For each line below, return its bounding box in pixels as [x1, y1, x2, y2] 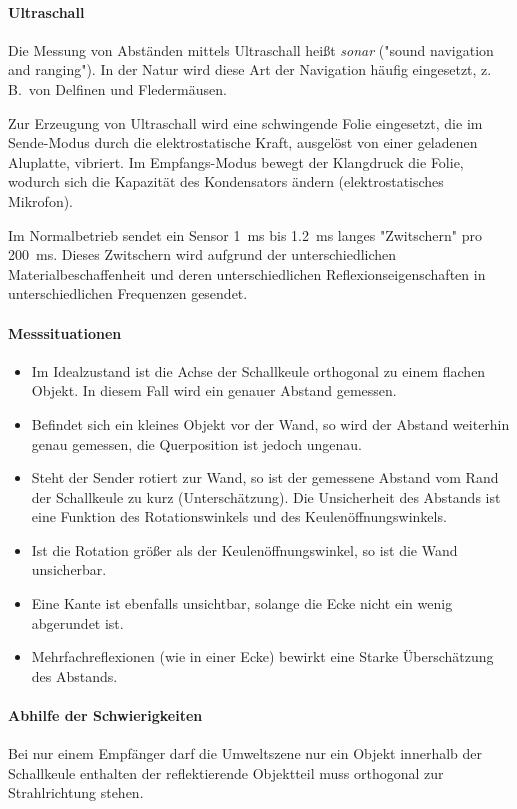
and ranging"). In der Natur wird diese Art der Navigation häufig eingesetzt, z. [8, 59, 492, 80]
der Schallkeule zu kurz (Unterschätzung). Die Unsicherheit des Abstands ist [31, 486, 501, 507]
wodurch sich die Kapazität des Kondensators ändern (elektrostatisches [8, 171, 444, 192]
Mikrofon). [8, 190, 74, 211]
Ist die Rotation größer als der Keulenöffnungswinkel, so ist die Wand [31, 539, 458, 560]
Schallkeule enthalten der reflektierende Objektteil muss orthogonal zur [8, 762, 444, 783]
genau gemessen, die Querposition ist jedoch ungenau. [31, 433, 362, 454]
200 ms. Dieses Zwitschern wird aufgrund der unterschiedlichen [8, 244, 397, 265]
